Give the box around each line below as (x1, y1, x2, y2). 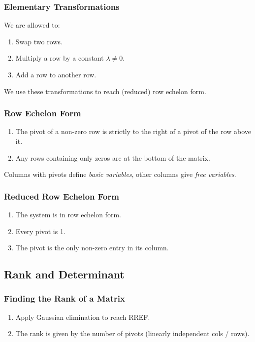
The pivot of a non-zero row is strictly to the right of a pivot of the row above (15, 126, 252, 137)
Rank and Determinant (4, 267, 125, 282)
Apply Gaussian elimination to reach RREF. (15, 311, 150, 322)
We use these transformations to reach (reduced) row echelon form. (4, 86, 206, 96)
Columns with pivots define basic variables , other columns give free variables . (4, 169, 236, 179)
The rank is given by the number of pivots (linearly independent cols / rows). (15, 328, 250, 339)
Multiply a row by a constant (15, 53, 104, 63)
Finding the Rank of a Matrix (4, 292, 125, 305)
